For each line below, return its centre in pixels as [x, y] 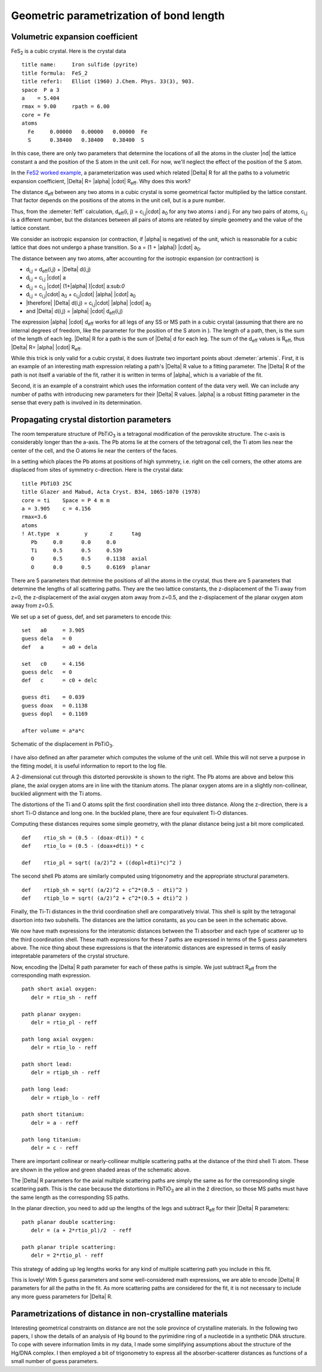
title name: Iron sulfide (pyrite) [80, 65]
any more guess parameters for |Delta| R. [62, 1296]
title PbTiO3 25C [47, 483]
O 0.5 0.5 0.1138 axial [89, 559]
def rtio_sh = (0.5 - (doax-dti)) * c [83, 838]
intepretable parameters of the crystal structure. [70, 956]
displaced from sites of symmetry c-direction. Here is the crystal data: [97, 470]
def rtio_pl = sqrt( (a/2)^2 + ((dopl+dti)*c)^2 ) [102, 862]
